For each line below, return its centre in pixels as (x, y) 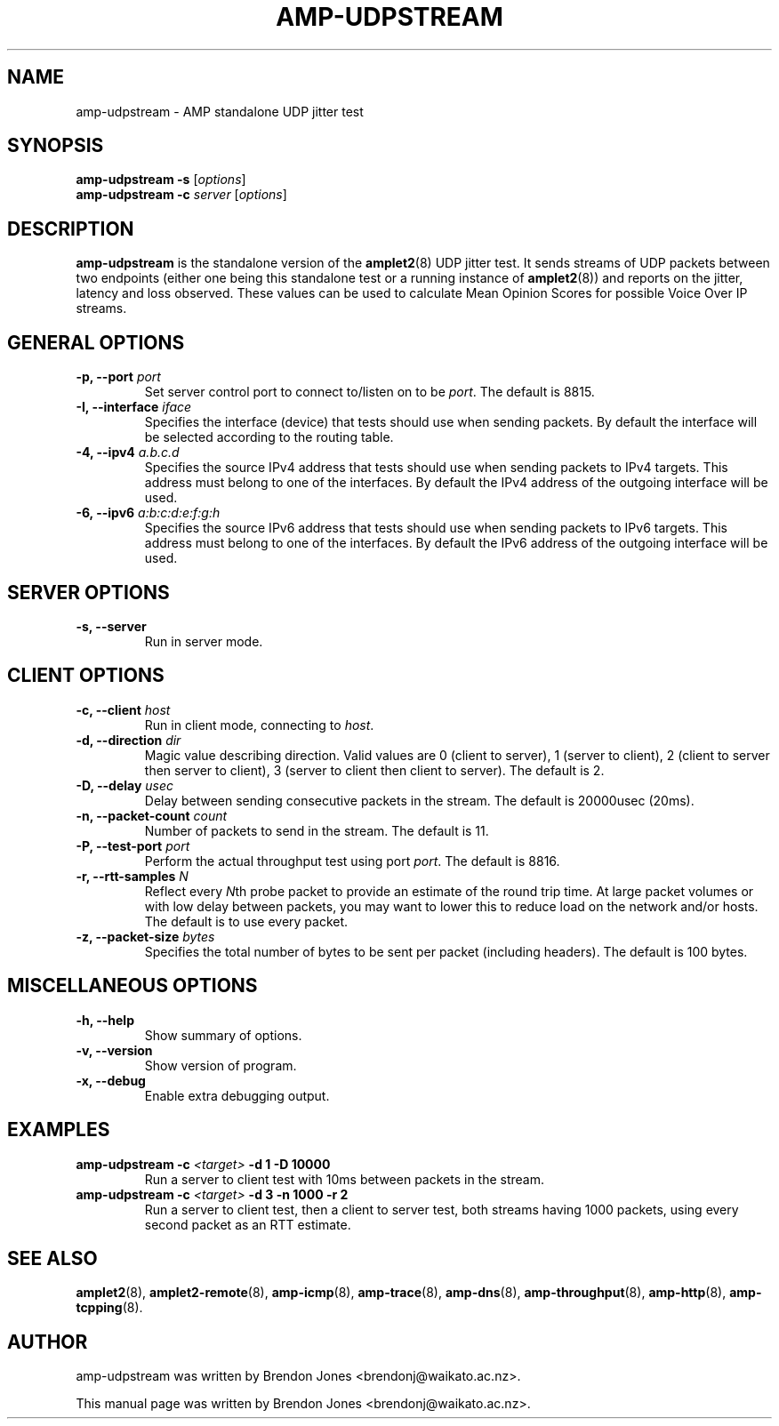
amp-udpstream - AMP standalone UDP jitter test (220, 111)
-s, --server (111, 626)
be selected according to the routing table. (269, 437)
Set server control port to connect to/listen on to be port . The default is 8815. (369, 392)
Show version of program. (221, 1065)
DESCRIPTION (71, 228)
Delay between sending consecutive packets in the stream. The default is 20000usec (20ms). (419, 800)
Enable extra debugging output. (237, 1095)
